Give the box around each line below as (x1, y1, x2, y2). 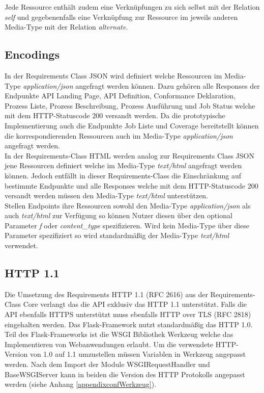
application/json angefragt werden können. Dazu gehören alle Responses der (23, 80, 260, 91)
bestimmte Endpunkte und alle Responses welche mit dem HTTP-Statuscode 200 (5, 180, 258, 191)
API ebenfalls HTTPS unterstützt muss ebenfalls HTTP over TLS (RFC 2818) (5, 309, 251, 320)
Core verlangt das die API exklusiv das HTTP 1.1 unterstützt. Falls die (23, 299, 247, 309)
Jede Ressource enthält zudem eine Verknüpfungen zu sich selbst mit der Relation (5, 2, 260, 12)
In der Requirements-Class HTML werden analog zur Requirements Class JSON (5, 150, 254, 161)
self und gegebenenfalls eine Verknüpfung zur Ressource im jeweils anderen (5, 11, 238, 22)
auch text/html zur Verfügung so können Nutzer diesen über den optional (5, 210, 232, 221)
